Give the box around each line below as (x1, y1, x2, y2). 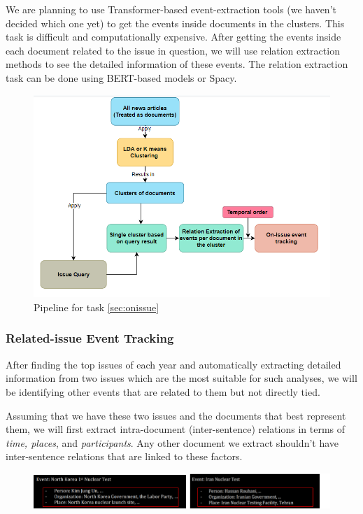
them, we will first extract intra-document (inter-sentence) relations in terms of (6, 422, 346, 436)
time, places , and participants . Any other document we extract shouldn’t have (6, 435, 339, 450)
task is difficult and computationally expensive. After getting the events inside (6, 29, 341, 44)
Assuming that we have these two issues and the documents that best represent (6, 408, 346, 422)
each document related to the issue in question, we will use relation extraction (6, 43, 340, 57)
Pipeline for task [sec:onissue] (34, 299, 159, 314)
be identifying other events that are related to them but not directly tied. (6, 384, 320, 399)
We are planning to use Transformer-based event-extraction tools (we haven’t (6, 2, 336, 16)
